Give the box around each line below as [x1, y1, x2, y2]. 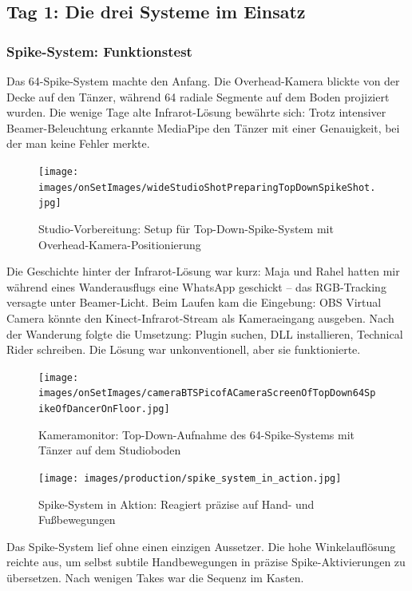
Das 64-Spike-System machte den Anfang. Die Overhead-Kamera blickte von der [6, 73, 400, 89]
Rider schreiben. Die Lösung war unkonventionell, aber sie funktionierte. [6, 341, 361, 358]
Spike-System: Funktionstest [6, 41, 192, 61]
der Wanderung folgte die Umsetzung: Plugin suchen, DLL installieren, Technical [6, 325, 403, 342]
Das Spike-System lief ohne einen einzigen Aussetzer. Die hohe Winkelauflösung [6, 537, 396, 554]
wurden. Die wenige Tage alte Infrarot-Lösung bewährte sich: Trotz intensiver [6, 104, 386, 121]
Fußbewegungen [38, 511, 116, 528]
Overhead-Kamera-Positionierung [38, 236, 201, 252]
